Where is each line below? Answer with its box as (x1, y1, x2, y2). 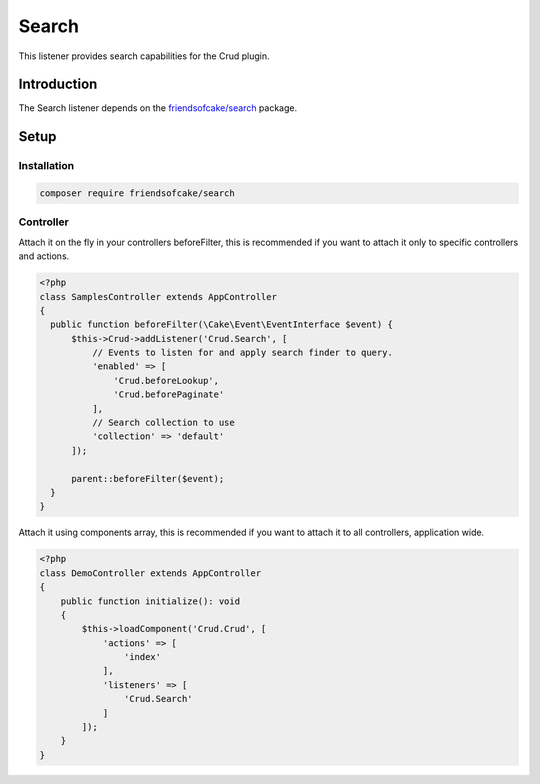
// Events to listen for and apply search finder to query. (91, 347, 394, 359)
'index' (123, 651, 162, 663)
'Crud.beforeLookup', (113, 375, 220, 386)
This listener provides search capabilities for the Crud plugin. (18, 50, 270, 62)
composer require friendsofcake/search (39, 188, 235, 199)
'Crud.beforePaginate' (113, 389, 225, 400)
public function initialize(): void (60, 595, 240, 607)
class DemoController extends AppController (39, 567, 262, 579)
